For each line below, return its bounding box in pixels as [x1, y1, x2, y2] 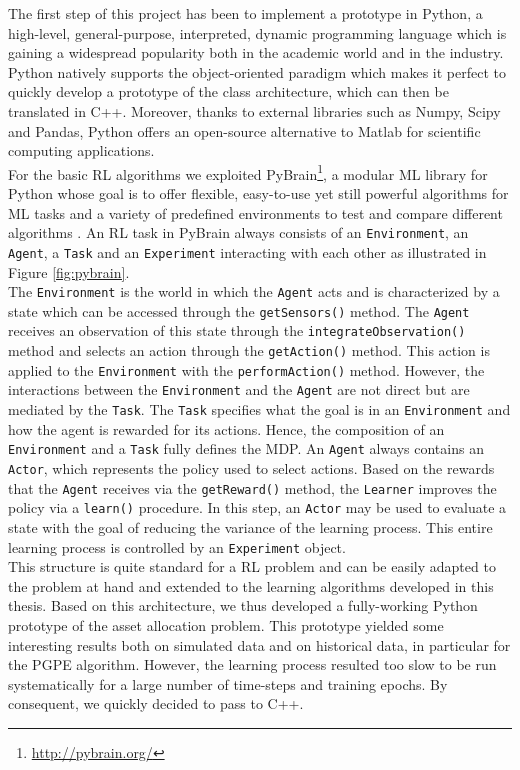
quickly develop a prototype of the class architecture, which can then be [8, 81, 449, 102]
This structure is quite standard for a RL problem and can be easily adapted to [8, 556, 496, 577]
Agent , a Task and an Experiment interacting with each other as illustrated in [8, 241, 487, 262]
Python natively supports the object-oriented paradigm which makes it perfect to [8, 61, 506, 82]
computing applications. [8, 140, 155, 161]
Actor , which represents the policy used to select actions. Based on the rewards [8, 457, 495, 478]
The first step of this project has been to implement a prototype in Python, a [8, 3, 483, 23]
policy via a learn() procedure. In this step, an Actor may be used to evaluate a [8, 497, 507, 518]
